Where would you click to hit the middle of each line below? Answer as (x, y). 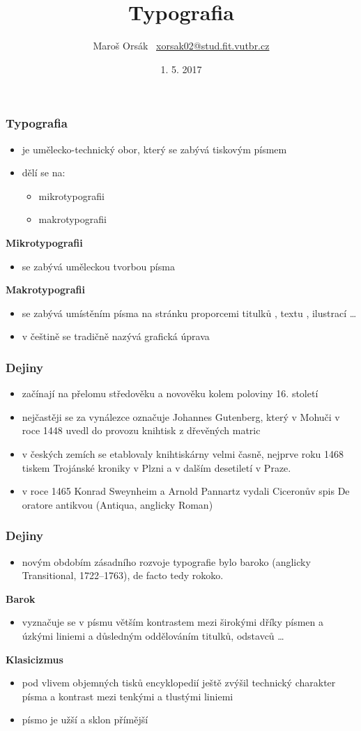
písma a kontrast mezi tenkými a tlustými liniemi (128, 696)
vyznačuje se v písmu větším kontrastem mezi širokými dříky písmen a (172, 622)
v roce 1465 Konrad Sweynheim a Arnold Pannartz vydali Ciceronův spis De (186, 491)
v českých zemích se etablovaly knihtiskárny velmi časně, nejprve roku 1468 (183, 453)
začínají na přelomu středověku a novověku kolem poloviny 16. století (170, 393)
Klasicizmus (34, 659)
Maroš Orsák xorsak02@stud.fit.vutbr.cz (181, 46)
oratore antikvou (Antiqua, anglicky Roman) (117, 504)
